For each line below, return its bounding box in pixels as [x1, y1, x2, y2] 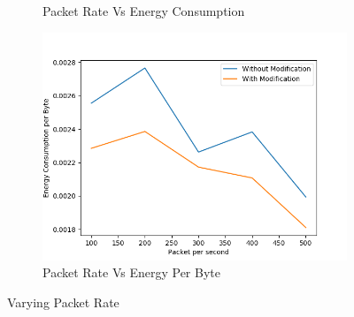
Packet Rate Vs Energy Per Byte [42, 263, 220, 282]
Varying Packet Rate [7, 292, 119, 311]
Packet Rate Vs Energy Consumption [42, 2, 245, 19]
